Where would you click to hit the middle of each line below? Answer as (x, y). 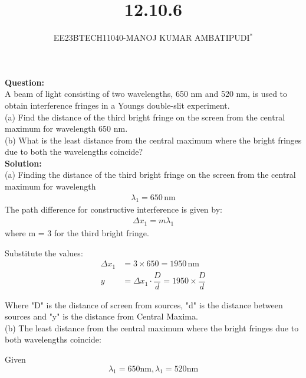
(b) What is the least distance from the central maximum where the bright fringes (153, 140)
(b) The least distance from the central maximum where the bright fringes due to (152, 328)
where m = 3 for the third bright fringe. (77, 232)
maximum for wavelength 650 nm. (66, 128)
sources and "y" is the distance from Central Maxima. (101, 316)
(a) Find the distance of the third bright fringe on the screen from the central (145, 117)
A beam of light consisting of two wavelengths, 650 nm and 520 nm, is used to (146, 94)
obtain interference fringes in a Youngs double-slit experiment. (117, 105)
